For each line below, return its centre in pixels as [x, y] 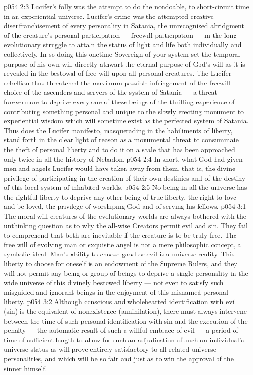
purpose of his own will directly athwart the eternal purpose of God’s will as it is [125, 63]
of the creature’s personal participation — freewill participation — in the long [120, 35]
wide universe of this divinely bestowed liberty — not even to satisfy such [114, 282]
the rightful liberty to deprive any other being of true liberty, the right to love [120, 196]
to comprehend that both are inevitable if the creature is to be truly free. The [120, 235]
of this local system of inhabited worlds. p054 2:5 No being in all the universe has [126, 187]
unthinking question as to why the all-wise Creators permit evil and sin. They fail [126, 225]
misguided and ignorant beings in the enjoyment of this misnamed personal [116, 292]
